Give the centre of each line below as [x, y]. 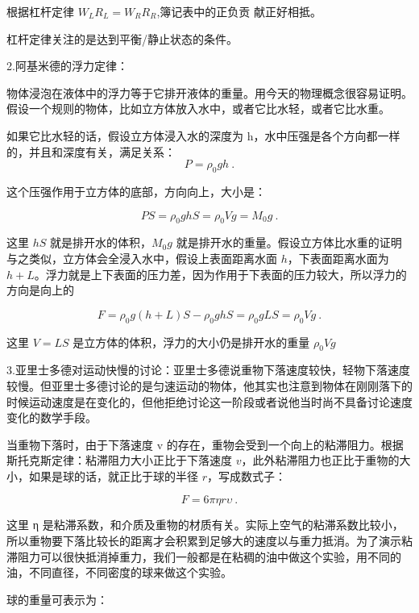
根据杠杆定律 [40, 11]
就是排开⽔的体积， [101, 242]
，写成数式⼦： [247, 475]
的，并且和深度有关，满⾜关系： [91, 151]
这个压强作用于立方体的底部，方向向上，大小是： [136, 191]
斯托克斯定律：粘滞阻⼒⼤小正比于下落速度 [119, 460]
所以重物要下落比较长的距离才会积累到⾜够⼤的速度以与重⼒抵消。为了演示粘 [209, 541]
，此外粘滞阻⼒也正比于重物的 [320, 460]
